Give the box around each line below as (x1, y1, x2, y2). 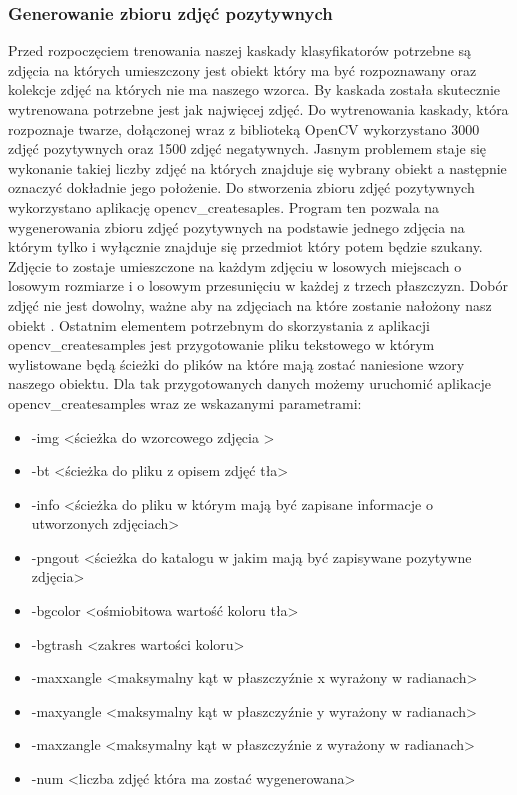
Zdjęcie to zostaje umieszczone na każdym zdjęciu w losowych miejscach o (8, 255, 462, 276)
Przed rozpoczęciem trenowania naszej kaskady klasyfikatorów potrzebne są (8, 40, 472, 61)
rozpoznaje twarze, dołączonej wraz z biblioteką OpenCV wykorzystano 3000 (8, 118, 480, 139)
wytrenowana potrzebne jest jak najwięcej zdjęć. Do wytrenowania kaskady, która (8, 99, 509, 119)
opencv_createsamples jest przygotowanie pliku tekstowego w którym (8, 334, 435, 355)
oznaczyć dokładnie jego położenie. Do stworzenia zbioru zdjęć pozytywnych (8, 177, 475, 198)
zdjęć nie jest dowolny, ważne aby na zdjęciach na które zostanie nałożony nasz (8, 294, 492, 315)
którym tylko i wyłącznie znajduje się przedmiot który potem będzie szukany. (8, 236, 483, 257)
